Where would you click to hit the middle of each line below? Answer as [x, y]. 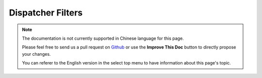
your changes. [36, 54]
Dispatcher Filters [46, 13]
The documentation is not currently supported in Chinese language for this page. [103, 38]
